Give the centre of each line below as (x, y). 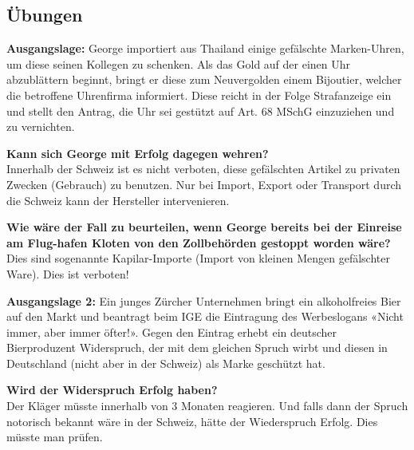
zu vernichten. (41, 126)
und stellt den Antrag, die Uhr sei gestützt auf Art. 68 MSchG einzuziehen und (201, 111)
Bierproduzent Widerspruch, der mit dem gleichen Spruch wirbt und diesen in (197, 347)
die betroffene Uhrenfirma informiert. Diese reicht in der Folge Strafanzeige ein (199, 95)
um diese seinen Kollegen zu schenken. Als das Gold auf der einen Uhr (179, 63)
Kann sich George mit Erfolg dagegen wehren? (138, 153)
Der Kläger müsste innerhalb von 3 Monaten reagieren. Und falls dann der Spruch (207, 406)
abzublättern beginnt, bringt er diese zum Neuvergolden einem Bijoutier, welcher (204, 79)
